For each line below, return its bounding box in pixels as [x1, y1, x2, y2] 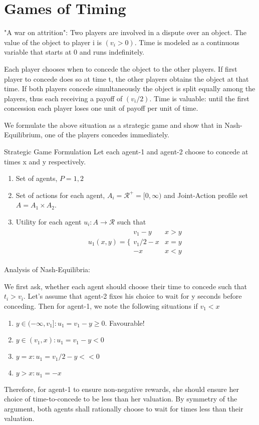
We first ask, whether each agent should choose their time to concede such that [4, 281, 247, 291]
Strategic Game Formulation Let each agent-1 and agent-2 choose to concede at [4, 146, 248, 157]
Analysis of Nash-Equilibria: [4, 264, 91, 275]
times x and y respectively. [4, 156, 86, 166]
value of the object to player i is [4, 37, 102, 47]
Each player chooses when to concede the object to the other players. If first [4, 63, 237, 74]
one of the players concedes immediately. [45, 129, 169, 140]
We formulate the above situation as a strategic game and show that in [4, 119, 222, 130]
